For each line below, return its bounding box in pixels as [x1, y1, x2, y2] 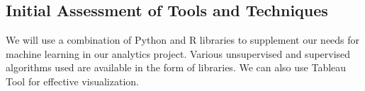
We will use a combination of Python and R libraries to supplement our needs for [6, 32, 360, 47]
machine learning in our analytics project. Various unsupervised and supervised [6, 46, 351, 61]
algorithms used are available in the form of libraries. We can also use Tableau [6, 60, 347, 75]
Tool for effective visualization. [6, 73, 139, 88]
